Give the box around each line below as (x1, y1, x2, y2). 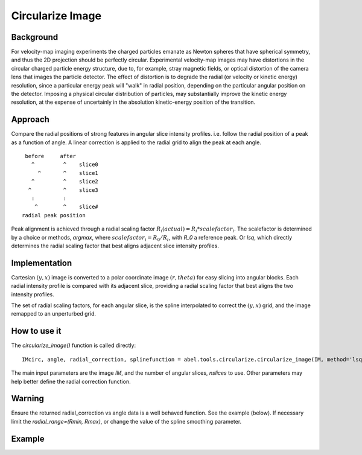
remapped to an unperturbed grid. (11, 310, 97, 317)
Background (11, 32, 59, 42)
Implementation (11, 258, 72, 268)
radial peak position (22, 212, 86, 218)
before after (25, 153, 77, 160)
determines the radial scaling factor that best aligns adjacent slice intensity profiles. (11, 242, 220, 249)
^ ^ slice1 (37, 170, 99, 176)
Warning (11, 393, 45, 404)
